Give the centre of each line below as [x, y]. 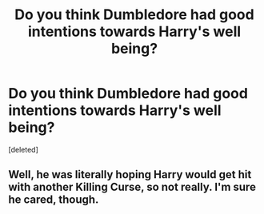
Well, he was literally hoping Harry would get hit [130, 174]
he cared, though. [54, 200]
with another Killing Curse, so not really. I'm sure [132, 187]
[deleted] [23, 149]
